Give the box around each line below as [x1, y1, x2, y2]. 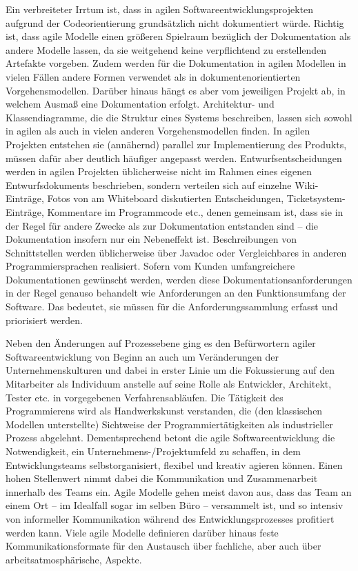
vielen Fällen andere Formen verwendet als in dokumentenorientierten [6, 69, 301, 83]
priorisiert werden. [6, 312, 83, 327]
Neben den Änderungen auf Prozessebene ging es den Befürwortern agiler [6, 336, 316, 350]
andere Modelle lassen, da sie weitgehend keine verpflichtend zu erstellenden [6, 42, 327, 57]
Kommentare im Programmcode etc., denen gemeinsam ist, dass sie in [47, 204, 344, 219]
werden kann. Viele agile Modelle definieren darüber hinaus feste [6, 525, 279, 539]
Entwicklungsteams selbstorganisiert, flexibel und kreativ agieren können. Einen [6, 457, 343, 472]
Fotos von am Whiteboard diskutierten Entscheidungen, [47, 191, 284, 206]
